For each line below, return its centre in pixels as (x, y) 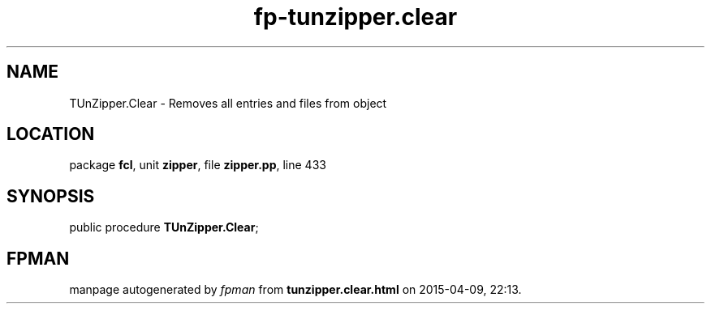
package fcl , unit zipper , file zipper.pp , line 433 (198, 165)
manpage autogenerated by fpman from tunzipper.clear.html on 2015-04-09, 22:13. (295, 290)
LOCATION (51, 134)
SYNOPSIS (51, 196)
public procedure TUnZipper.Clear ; (164, 227)
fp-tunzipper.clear (355, 17)
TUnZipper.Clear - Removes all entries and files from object (228, 103)
